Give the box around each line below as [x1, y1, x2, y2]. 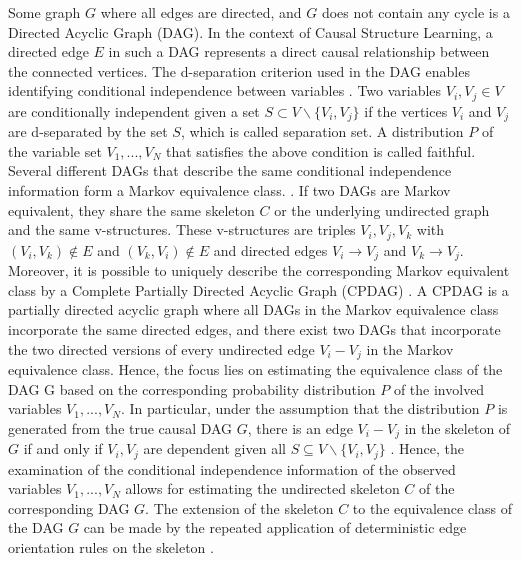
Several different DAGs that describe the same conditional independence [8, 160, 452, 181]
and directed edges [213, 239, 328, 260]
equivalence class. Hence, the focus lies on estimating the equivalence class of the [8, 358, 503, 379]
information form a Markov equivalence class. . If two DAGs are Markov [8, 180, 451, 201]
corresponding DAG [8, 497, 130, 518]
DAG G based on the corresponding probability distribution [8, 378, 376, 399]
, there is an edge [247, 417, 353, 438]
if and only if [23, 438, 103, 459]
